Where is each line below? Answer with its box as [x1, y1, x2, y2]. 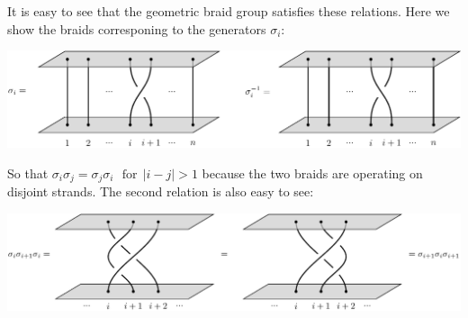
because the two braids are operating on [202, 163, 423, 182]
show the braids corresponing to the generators [7, 19, 266, 38]
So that [7, 163, 49, 182]
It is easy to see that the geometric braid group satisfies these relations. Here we [7, 2, 450, 20]
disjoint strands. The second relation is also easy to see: [7, 182, 314, 201]
